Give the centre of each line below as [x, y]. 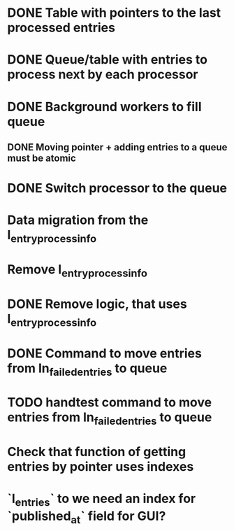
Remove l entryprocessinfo [78, 271]
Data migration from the [78, 220]
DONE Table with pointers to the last [114, 13]
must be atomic [42, 158]
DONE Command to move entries [105, 353]
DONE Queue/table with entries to [108, 60]
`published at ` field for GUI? [87, 517]
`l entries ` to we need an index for [102, 500]
